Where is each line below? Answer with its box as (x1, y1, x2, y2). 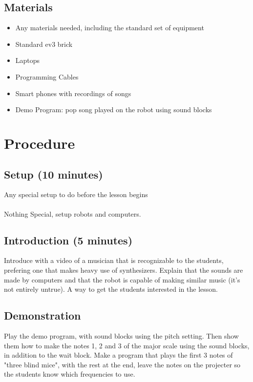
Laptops (15, 55, 40, 65)
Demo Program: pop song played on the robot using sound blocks (15, 104, 212, 115)
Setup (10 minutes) (4, 166, 103, 181)
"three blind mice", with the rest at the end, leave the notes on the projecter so (4, 359, 241, 369)
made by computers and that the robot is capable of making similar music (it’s (4, 274, 240, 284)
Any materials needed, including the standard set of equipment (15, 22, 204, 33)
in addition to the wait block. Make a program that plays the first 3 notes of (4, 350, 233, 360)
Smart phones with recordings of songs (15, 88, 131, 98)
